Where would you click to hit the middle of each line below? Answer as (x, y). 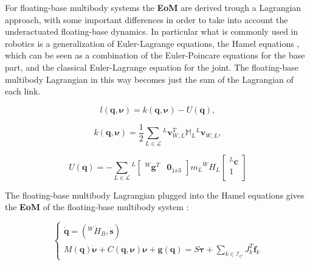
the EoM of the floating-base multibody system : (97, 207)
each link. (23, 91)
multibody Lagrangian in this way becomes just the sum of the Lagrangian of (149, 79)
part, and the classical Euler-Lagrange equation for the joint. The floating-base (152, 67)
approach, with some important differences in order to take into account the (146, 19)
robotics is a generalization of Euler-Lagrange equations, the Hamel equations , (152, 43)
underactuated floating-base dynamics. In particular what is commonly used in (152, 31)
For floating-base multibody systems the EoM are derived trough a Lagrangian (153, 7)
